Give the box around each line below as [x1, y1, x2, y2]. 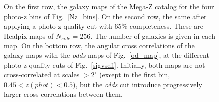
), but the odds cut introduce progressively [73, 79, 202, 89]
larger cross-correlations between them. [4, 89, 123, 99]
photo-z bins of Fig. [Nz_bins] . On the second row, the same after [4, 11, 207, 21]
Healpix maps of [4, 30, 54, 41]
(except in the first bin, [99, 69, 170, 80]
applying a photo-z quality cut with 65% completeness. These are [4, 21, 204, 31]
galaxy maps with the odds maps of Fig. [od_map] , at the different [4, 50, 209, 60]
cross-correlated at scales [4, 69, 80, 80]
